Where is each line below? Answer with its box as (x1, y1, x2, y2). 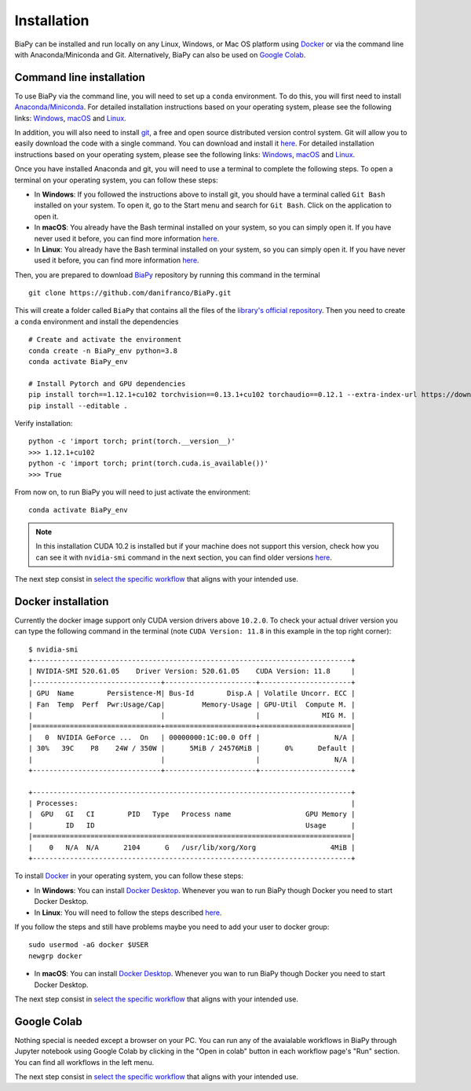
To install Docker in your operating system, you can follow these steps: (14, 871, 243, 880)
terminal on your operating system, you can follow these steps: (14, 175, 219, 185)
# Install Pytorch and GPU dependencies (28, 379, 186, 388)
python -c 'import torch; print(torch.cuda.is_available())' (28, 459, 268, 468)
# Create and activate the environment (28, 335, 182, 344)
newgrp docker (28, 951, 82, 961)
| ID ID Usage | (28, 821, 356, 829)
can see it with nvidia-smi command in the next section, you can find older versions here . (35, 553, 333, 562)
